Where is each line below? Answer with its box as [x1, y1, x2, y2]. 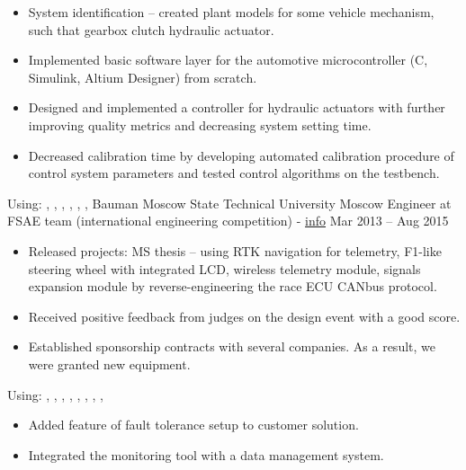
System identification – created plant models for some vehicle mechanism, [28, 3, 435, 21]
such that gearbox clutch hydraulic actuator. [28, 20, 274, 39]
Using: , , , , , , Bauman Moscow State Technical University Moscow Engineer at [7, 193, 452, 212]
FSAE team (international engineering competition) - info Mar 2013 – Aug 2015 [7, 211, 449, 230]
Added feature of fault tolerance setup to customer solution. [28, 415, 359, 434]
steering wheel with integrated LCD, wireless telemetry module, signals [28, 259, 421, 278]
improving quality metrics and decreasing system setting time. [28, 115, 372, 134]
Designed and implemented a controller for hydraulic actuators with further [28, 98, 445, 117]
